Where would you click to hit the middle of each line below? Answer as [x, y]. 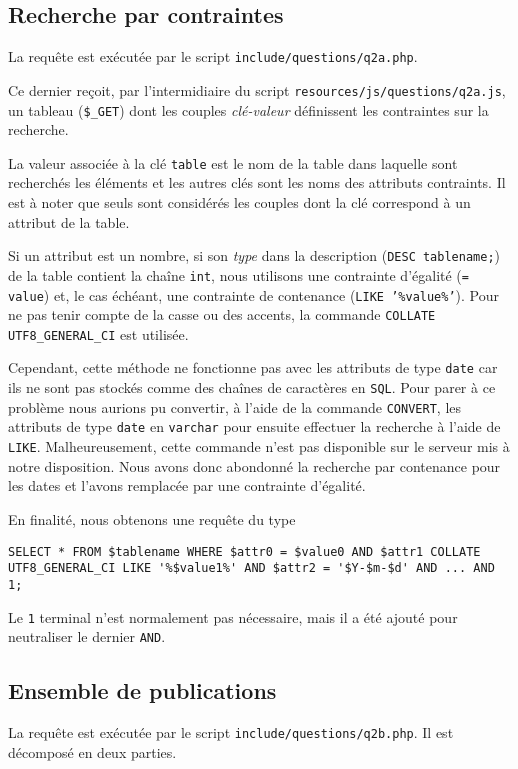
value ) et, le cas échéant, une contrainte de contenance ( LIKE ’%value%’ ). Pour [254, 294]
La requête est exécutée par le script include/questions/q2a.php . [213, 56]
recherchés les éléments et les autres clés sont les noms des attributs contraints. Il [257, 182]
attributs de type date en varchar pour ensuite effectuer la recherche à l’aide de [254, 426]
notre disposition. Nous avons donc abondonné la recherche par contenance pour [254, 465]
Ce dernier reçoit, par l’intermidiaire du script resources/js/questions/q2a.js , [257, 89]
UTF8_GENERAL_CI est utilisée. [98, 333]
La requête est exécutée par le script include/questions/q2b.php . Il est [231, 732]
